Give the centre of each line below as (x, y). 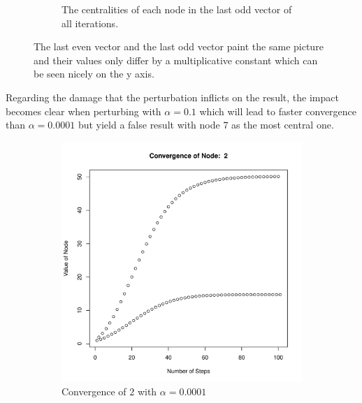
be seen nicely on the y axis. (94, 74)
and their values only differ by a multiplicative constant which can (176, 60)
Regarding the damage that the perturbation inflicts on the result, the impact (172, 97)
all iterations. (90, 23)
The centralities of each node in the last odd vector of (177, 9)
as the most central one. (283, 125)
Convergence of (94, 391)
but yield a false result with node (149, 125)
